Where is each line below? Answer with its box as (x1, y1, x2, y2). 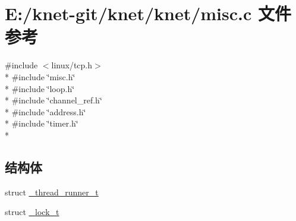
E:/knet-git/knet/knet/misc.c (5, 1, 252, 26)
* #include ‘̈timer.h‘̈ (5, 117, 78, 130)
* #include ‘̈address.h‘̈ (5, 105, 86, 118)
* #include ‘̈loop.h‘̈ (5, 82, 75, 94)
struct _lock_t (5, 206, 59, 218)
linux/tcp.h (51, 59, 93, 71)
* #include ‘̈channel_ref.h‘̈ (5, 94, 102, 106)
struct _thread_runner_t (5, 185, 99, 198)
